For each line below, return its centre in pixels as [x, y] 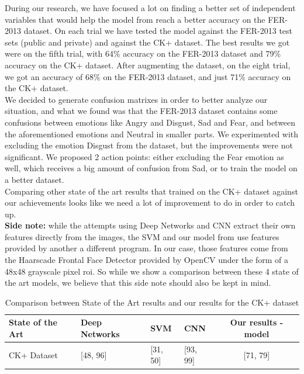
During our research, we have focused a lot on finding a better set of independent [150, 8]
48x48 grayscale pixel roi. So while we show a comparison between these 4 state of [152, 271]
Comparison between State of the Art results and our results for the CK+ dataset [152, 302]
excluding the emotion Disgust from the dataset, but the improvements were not [149, 145]
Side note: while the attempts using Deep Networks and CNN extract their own [150, 225]
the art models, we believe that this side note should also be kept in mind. [138, 283]
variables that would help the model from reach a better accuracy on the [135, 19]
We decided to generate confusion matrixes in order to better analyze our [136, 99]
